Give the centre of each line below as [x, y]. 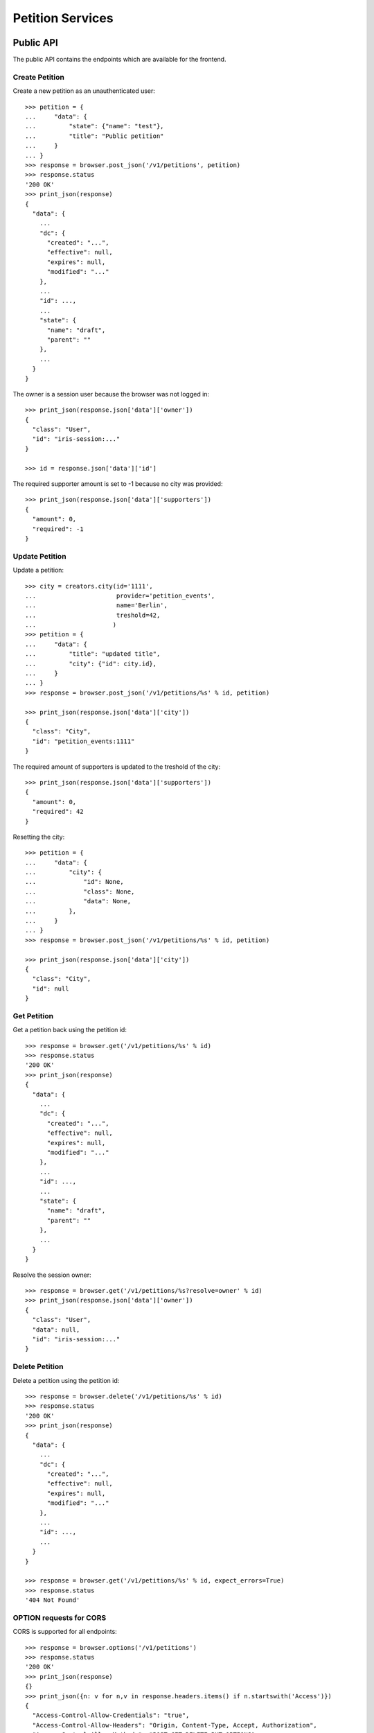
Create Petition [39, 77]
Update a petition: [38, 570]
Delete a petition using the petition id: [66, 1380]
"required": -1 [58, 529]
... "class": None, [80, 891]
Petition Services [63, 18]
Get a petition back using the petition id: [70, 1030]
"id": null [51, 989]
